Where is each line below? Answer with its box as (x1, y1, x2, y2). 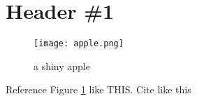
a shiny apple (34, 58, 90, 73)
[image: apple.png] (34, 39, 124, 49)
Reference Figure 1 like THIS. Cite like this (6, 82, 191, 97)
